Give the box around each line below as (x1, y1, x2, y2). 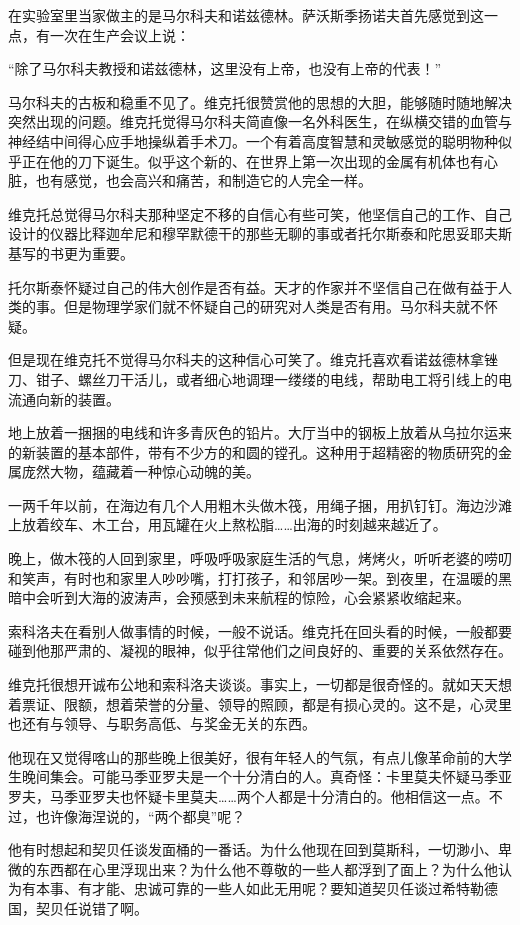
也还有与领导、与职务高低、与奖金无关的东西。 (8, 713, 316, 734)
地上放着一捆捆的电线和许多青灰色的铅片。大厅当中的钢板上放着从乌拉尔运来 (8, 422, 512, 443)
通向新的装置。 (21, 388, 120, 409)
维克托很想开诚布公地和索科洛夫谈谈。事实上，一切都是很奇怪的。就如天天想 (8, 674, 512, 695)
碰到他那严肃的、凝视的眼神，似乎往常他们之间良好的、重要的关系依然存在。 (8, 640, 512, 661)
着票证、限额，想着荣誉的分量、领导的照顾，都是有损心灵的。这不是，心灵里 (8, 693, 512, 714)
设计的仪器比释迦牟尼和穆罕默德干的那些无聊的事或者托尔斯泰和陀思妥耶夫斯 (8, 223, 512, 244)
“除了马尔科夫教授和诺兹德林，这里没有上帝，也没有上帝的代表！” (8, 58, 442, 79)
